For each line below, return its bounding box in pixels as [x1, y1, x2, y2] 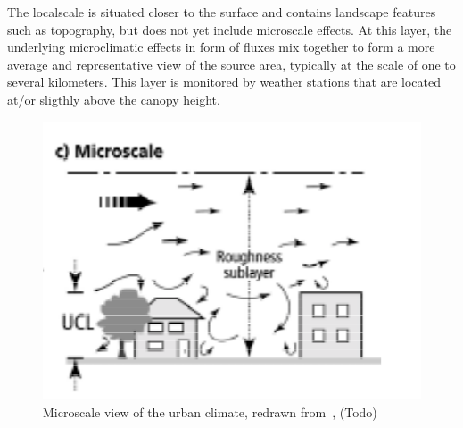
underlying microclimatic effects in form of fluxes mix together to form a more [7, 38, 435, 56]
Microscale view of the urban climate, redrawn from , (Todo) [43, 402, 377, 421]
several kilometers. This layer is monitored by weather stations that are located [7, 72, 441, 91]
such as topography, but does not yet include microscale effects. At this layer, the [7, 20, 452, 38]
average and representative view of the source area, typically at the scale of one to [7, 55, 456, 73]
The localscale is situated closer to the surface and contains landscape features [7, 3, 436, 21]
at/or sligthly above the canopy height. [7, 89, 220, 108]
